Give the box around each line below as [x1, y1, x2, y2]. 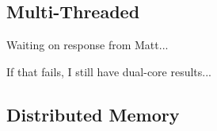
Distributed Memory [6, 102, 180, 126]
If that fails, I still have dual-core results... [6, 63, 211, 79]
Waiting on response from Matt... [6, 37, 169, 53]
